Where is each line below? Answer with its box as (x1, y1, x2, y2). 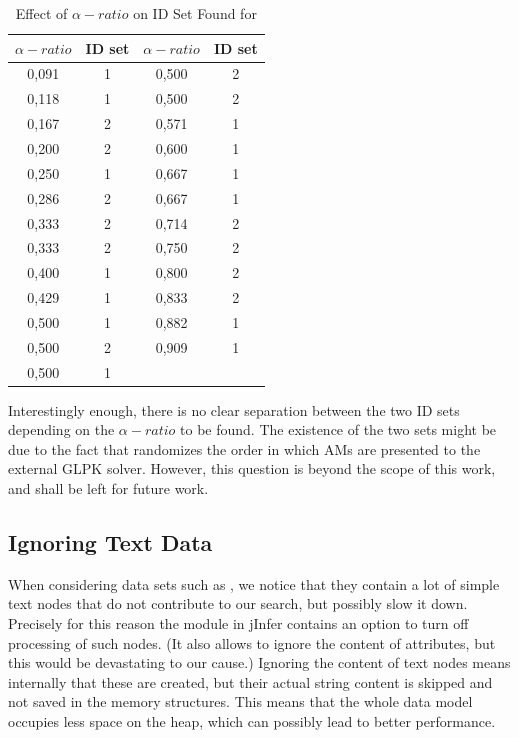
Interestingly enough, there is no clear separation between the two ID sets (8, 399, 460, 420)
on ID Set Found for (133, 3, 257, 23)
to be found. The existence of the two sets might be (180, 419, 497, 440)
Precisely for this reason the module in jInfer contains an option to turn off (8, 613, 469, 634)
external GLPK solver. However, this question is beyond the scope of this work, (8, 458, 496, 479)
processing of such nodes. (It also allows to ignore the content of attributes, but (8, 632, 496, 653)
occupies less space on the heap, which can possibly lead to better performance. (8, 710, 496, 731)
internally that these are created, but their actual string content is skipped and (8, 671, 493, 692)
